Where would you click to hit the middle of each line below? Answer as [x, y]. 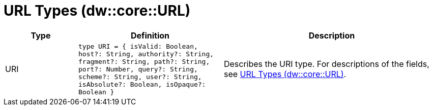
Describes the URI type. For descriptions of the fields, [326, 64]
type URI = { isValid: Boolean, [138, 46]
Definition [150, 35]
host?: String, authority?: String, [146, 54]
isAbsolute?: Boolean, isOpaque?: [142, 84]
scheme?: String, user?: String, [140, 77]
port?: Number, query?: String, [138, 69]
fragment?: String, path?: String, [144, 61]
